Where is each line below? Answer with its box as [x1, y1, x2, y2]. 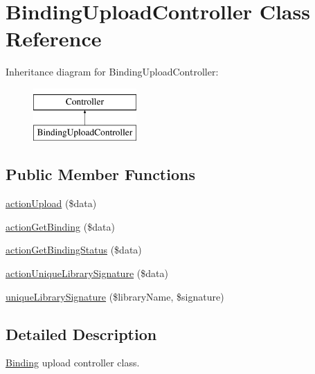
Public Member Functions [6, 163, 195, 185]
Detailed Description [6, 323, 157, 344]
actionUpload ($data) [6, 196, 97, 211]
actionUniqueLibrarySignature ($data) [6, 266, 168, 280]
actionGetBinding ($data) [6, 219, 115, 233]
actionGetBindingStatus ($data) [6, 242, 142, 257]
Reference [6, 24, 102, 53]
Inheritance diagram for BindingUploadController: [6, 64, 219, 79]
